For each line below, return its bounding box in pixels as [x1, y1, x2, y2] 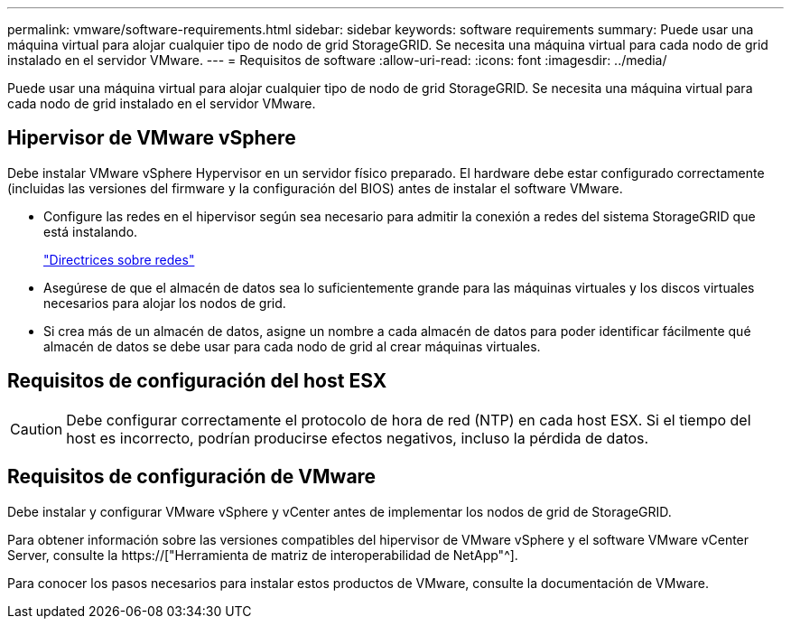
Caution [10, 419, 63, 438]
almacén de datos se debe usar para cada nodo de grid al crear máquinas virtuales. [43, 338, 541, 354]
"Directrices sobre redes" [43, 251, 195, 267]
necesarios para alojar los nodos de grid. [43, 294, 286, 311]
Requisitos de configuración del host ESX [7, 369, 387, 393]
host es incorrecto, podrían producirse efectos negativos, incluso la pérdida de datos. [66, 428, 649, 447]
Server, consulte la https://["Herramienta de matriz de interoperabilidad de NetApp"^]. [7, 547, 518, 563]
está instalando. [43, 223, 138, 239]
